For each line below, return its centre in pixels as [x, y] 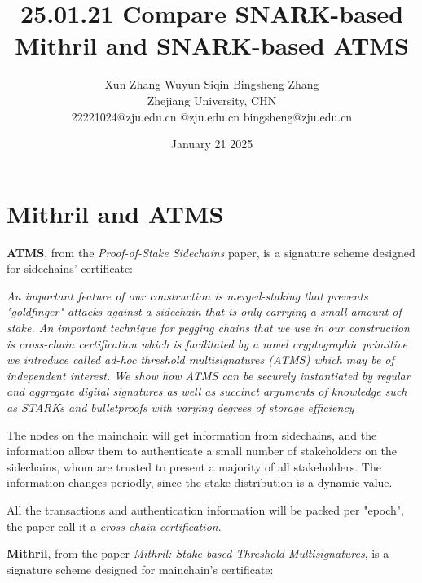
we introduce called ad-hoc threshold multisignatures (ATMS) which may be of [200, 359]
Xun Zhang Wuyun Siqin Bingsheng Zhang [212, 84]
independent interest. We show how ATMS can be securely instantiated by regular [209, 375]
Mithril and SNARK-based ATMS [212, 45]
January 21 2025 [212, 144]
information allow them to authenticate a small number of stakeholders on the [202, 451]
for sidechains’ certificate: [70, 268]
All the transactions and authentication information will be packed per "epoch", [205, 509]
